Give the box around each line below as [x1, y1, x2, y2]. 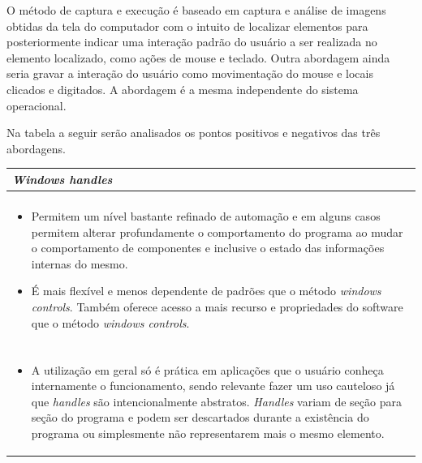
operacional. [6, 96, 67, 114]
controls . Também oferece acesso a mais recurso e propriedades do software [31, 298, 403, 315]
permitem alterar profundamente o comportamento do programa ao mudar [31, 223, 403, 240]
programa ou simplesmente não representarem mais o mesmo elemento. [31, 424, 385, 441]
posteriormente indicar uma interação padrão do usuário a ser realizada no [6, 33, 377, 50]
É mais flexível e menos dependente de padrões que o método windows [31, 282, 381, 299]
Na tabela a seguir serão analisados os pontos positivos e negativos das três [6, 124, 381, 141]
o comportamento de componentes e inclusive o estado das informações [31, 239, 385, 256]
